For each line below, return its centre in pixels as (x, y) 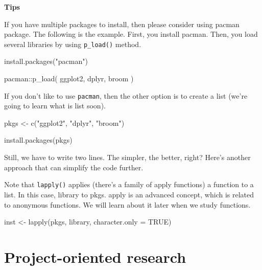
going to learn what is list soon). (55, 106)
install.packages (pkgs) (38, 140)
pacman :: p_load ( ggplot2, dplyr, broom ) (69, 78)
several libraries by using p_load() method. (73, 44)
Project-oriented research (95, 256)
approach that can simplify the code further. (74, 167)
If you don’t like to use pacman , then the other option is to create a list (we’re (126, 95)
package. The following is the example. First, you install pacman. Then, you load (131, 34)
